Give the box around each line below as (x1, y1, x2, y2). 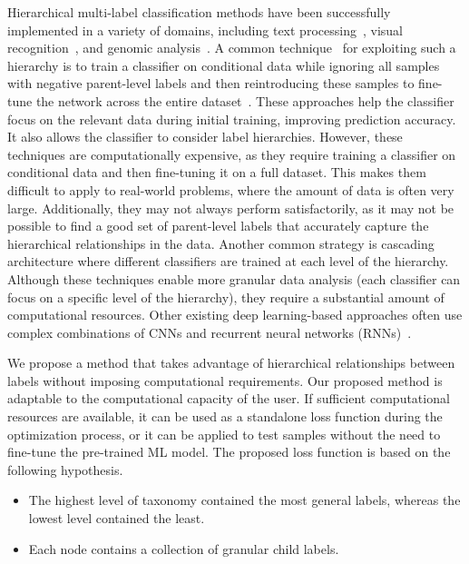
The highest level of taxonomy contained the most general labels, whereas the (28, 490, 461, 510)
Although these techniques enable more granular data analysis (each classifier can (7, 269, 461, 288)
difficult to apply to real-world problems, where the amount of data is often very (7, 180, 454, 199)
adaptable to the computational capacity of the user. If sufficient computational (7, 389, 450, 408)
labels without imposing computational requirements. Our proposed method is (7, 371, 443, 390)
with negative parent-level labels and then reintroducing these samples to (7, 74, 415, 93)
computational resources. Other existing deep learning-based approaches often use (7, 305, 463, 324)
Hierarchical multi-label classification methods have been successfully (7, 3, 391, 21)
